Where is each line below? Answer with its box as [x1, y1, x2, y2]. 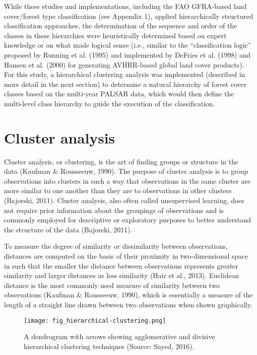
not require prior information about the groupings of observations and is [4, 205, 224, 215]
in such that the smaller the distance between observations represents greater [4, 260, 239, 271]
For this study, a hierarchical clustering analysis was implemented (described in [4, 69, 245, 79]
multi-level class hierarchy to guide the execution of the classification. [4, 98, 215, 108]
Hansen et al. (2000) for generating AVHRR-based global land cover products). [4, 59, 245, 70]
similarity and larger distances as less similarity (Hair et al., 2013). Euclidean [4, 270, 239, 281]
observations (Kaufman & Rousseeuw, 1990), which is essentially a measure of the [4, 289, 253, 300]
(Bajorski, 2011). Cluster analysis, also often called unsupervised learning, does [4, 195, 245, 206]
